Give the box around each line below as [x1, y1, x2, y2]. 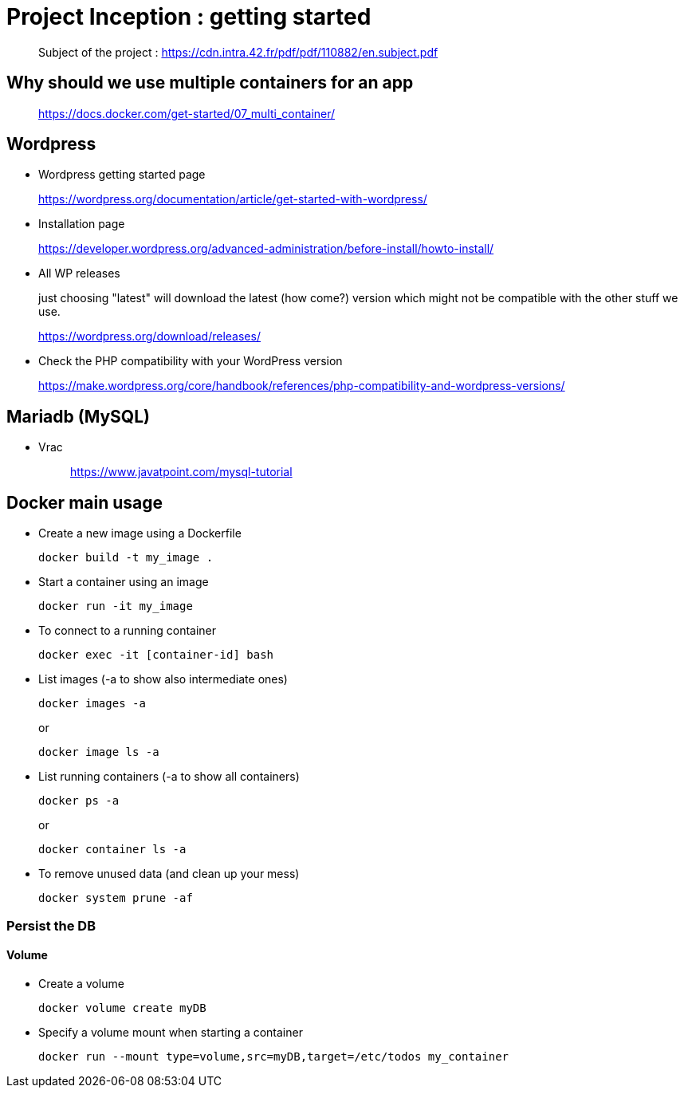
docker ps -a [38, 794, 120, 808]
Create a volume [38, 976, 124, 990]
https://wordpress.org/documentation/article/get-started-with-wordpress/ [38, 192, 427, 207]
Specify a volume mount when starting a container [38, 1025, 303, 1039]
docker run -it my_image [38, 600, 193, 613]
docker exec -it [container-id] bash [38, 648, 274, 662]
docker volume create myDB [38, 1001, 206, 1014]
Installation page [38, 217, 125, 231]
